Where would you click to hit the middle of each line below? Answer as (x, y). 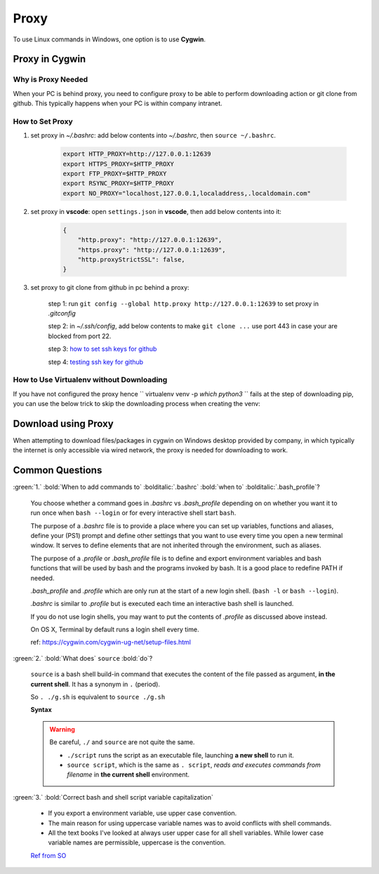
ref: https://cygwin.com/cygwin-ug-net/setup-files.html (111, 643)
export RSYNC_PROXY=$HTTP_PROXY (119, 183)
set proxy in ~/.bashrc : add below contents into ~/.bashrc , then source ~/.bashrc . (153, 135)
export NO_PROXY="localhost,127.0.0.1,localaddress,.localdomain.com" (187, 193)
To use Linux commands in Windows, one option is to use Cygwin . (109, 39)
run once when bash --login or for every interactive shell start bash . (133, 513)
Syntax (41, 710)
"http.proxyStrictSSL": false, (131, 259)
